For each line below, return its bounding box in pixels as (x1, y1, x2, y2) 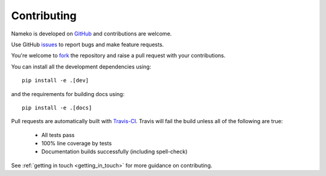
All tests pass (41, 131, 75, 138)
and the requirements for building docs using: (11, 90, 125, 97)
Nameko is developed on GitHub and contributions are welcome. (11, 30, 172, 37)
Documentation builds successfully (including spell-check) (41, 148, 188, 156)
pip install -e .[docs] (22, 104, 92, 111)
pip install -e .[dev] (22, 77, 89, 84)
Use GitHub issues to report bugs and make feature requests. (11, 41, 164, 48)
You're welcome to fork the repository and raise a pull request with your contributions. (11, 52, 226, 59)
